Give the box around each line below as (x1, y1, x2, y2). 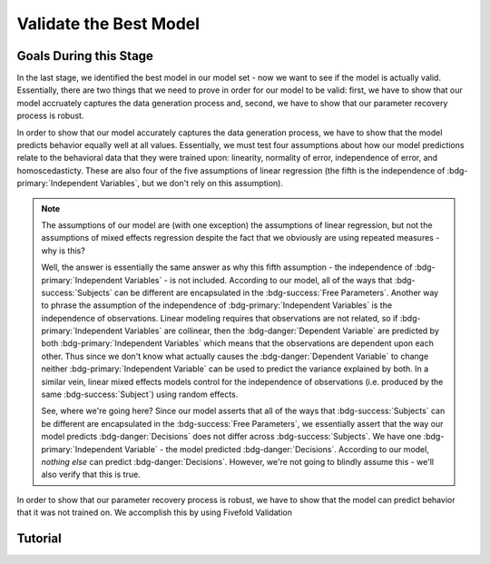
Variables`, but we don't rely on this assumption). (100, 178, 283, 189)
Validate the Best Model (16, 14, 200, 34)
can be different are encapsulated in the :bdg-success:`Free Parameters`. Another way (113, 287, 439, 298)
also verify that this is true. (41, 469, 141, 480)
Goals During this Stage (16, 48, 154, 64)
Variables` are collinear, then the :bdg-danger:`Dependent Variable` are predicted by (123, 325, 440, 336)
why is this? (41, 245, 85, 256)
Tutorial (16, 530, 63, 546)
